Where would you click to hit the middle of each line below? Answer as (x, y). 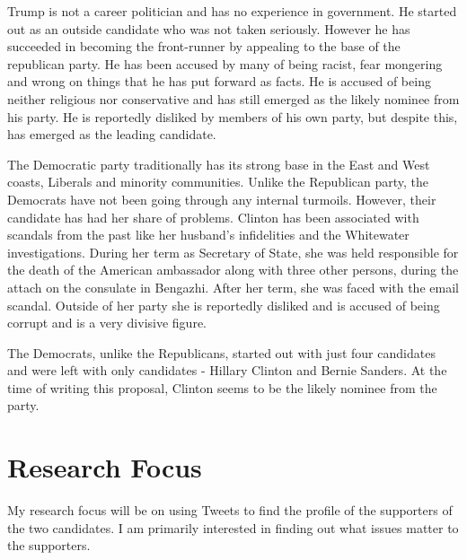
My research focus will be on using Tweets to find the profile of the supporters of (230, 510)
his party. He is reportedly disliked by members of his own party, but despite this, (233, 116)
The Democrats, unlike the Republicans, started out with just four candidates (221, 352)
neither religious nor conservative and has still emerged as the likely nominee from (233, 98)
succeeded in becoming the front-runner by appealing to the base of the (204, 46)
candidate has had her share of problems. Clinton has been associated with (213, 217)
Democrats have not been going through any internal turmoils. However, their (222, 199)
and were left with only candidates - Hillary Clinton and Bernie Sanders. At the (227, 370)
